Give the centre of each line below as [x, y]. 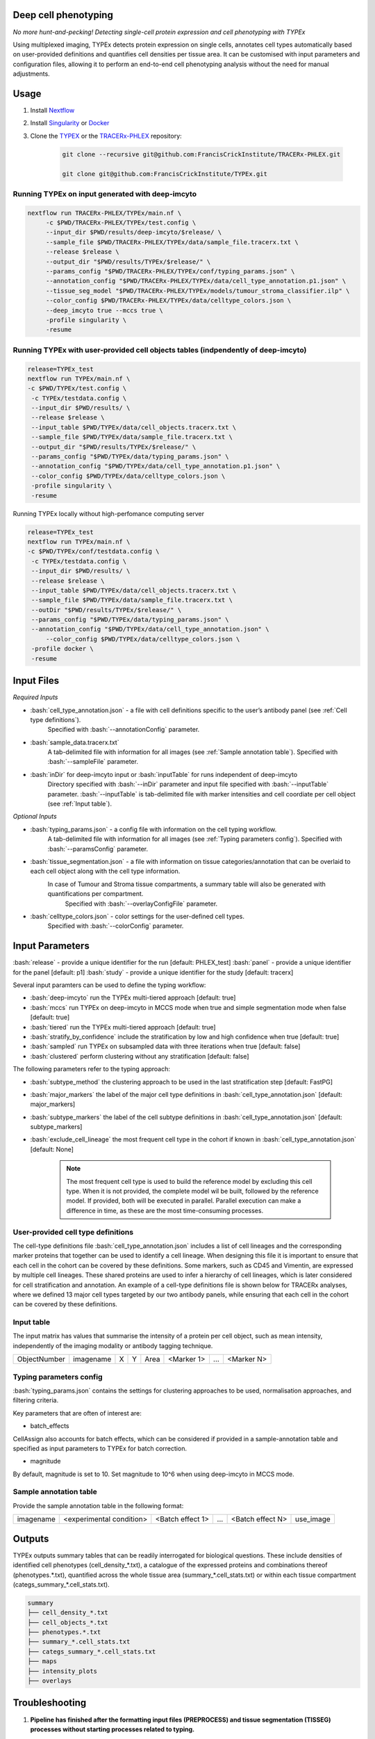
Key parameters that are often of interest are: [77, 1413]
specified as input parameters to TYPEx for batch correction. [100, 1448]
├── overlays [50, 1681]
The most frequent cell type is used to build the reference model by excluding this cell [189, 1181]
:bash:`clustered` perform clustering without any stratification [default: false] [140, 1056]
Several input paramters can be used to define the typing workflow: [109, 985]
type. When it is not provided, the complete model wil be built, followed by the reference [192, 1191]
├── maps [42, 1661]
